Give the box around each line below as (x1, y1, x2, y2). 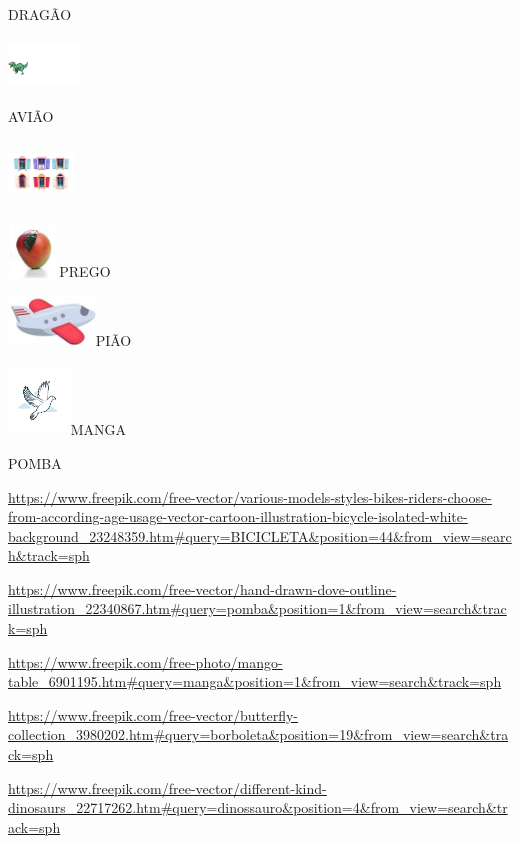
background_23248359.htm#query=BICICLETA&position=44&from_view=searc (8, 525, 512, 546)
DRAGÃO (8, 4, 72, 24)
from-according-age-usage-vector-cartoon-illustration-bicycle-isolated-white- (8, 506, 468, 527)
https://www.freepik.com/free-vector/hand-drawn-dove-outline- (8, 578, 397, 599)
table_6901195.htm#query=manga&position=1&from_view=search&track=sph (8, 671, 502, 692)
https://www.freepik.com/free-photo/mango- (8, 651, 283, 672)
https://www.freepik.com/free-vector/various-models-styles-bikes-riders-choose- (8, 486, 492, 507)
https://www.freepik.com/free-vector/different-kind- (8, 777, 327, 798)
